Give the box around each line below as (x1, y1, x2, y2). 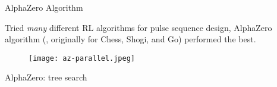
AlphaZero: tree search (5, 71, 87, 83)
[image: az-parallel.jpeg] (29, 54, 135, 63)
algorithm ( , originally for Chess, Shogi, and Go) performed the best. (5, 33, 256, 45)
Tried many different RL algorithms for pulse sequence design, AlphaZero (5, 21, 272, 33)
